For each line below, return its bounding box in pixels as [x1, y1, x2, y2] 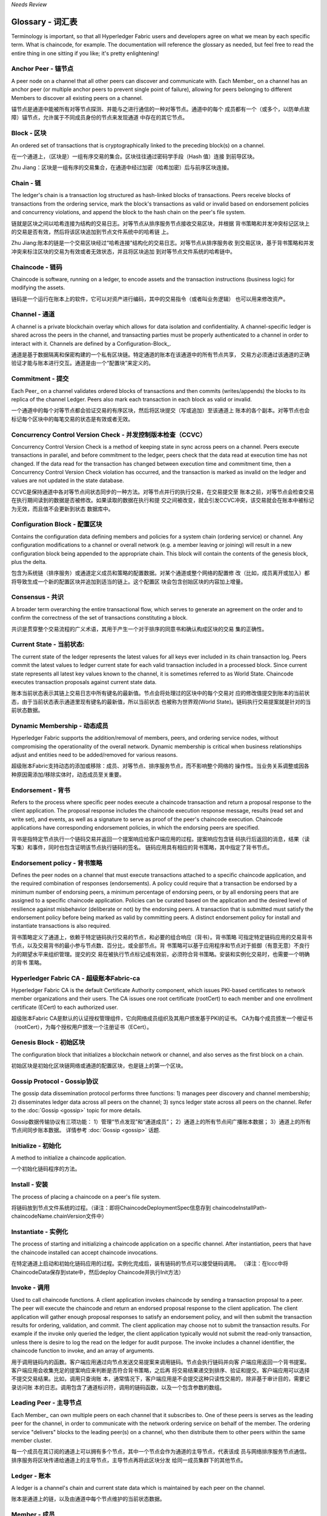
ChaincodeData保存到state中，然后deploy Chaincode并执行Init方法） [11, 1268, 184, 1276]
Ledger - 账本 [11, 1471, 51, 1480]
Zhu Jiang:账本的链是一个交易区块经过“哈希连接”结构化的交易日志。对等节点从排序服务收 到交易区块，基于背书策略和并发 [11, 240, 314, 247]
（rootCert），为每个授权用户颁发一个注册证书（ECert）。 [11, 1023, 153, 1030]
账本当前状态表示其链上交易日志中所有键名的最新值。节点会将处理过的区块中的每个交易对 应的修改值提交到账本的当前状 [11, 689, 310, 697]
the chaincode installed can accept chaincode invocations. [11, 1249, 158, 1256]
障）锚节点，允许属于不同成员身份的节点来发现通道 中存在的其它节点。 [11, 114, 188, 121]
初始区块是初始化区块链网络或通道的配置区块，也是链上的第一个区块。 [11, 1062, 187, 1070]
